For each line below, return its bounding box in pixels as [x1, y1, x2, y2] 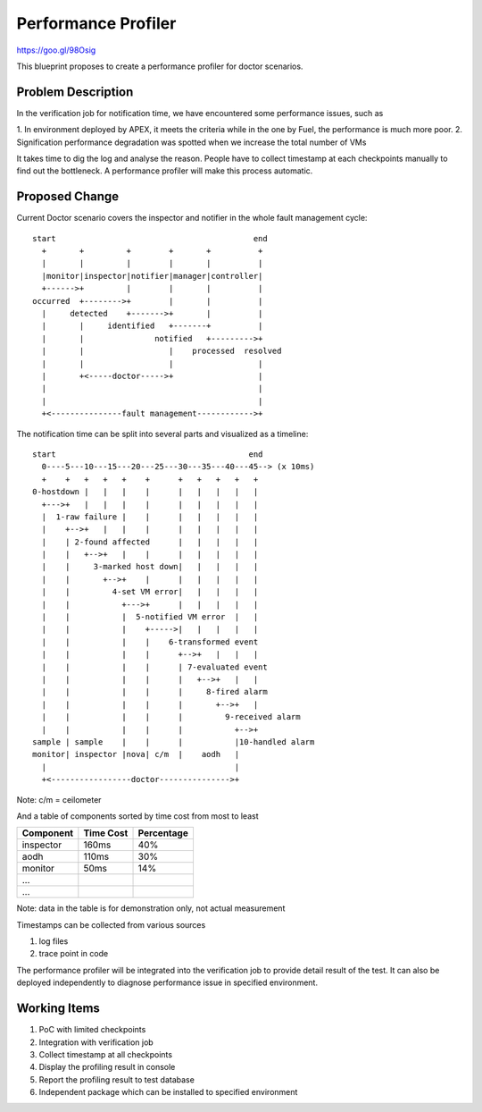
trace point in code [38, 948, 109, 959]
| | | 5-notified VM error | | [41, 612, 259, 622]
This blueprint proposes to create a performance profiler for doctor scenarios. [16, 61, 303, 72]
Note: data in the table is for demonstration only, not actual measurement [16, 903, 286, 914]
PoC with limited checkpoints [38, 1024, 146, 1035]
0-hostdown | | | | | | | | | [32, 487, 259, 497]
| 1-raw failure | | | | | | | [41, 511, 259, 522]
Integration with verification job [38, 1037, 154, 1048]
